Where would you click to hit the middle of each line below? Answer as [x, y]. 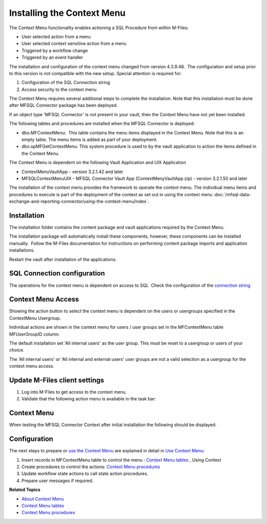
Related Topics [25, 490]
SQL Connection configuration [57, 274]
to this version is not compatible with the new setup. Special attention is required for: [95, 73]
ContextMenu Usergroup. [35, 318]
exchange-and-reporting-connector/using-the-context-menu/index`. [79, 201]
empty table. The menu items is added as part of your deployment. [89, 140]
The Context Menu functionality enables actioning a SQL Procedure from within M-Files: [99, 28]
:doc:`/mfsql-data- [232, 194]
